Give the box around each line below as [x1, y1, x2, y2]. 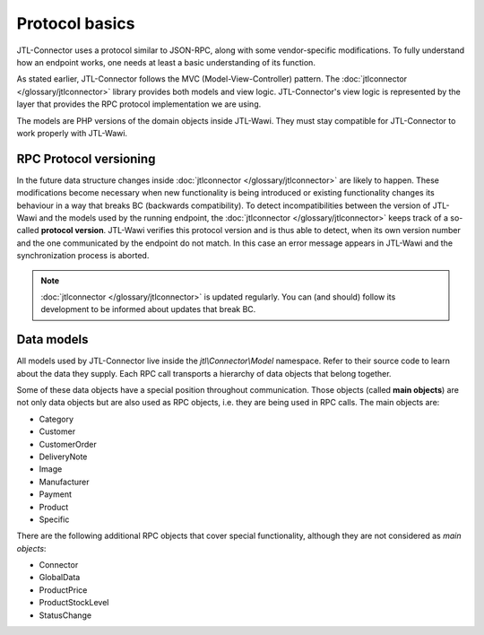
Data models [16, 332, 89, 347]
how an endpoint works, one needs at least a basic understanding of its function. [16, 57, 315, 67]
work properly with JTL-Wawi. [16, 127, 128, 138]
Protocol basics [16, 13, 135, 33]
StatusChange [39, 610, 92, 621]
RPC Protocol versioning [16, 151, 156, 166]
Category [39, 413, 74, 424]
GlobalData [39, 572, 81, 583]
